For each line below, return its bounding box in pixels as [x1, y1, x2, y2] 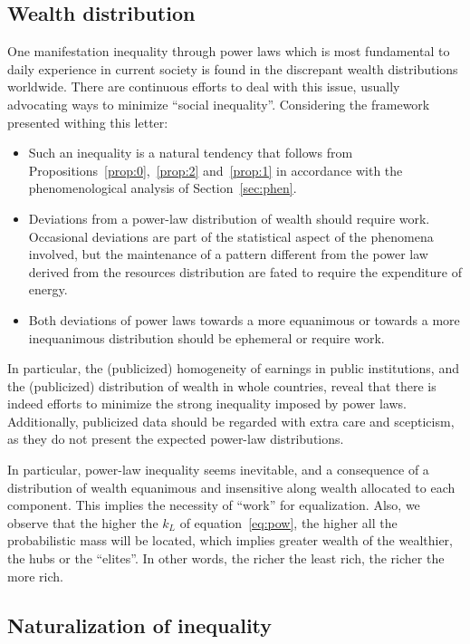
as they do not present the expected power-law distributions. [7, 429, 344, 448]
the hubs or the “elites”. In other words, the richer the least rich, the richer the [7, 549, 445, 568]
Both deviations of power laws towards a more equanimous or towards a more [28, 310, 460, 329]
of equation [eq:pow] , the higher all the [179, 513, 398, 532]
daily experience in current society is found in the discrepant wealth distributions [7, 59, 458, 78]
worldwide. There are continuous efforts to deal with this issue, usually [7, 77, 400, 96]
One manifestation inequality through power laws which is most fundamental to [7, 42, 450, 61]
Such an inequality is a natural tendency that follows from [28, 143, 353, 162]
